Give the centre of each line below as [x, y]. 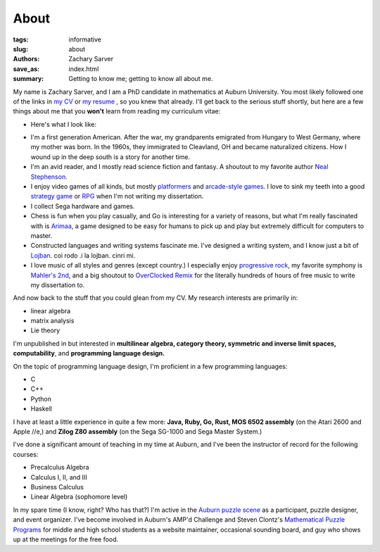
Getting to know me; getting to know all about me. [141, 79]
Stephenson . [49, 177]
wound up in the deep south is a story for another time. [110, 157]
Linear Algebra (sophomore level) [79, 497]
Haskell [41, 409]
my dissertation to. [58, 284]
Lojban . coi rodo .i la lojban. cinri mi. [83, 255]
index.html [84, 69]
